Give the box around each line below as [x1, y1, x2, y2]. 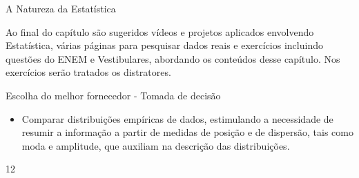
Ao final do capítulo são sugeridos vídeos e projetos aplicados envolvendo [6, 24, 314, 39]
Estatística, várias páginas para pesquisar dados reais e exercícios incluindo [6, 38, 323, 52]
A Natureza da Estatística [6, 1, 116, 15]
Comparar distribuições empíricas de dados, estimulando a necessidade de [21, 111, 333, 126]
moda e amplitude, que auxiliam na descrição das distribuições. [21, 138, 290, 152]
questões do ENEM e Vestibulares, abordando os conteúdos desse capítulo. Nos [6, 51, 340, 66]
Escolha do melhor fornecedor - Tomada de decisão [6, 88, 221, 102]
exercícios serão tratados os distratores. [6, 65, 171, 79]
